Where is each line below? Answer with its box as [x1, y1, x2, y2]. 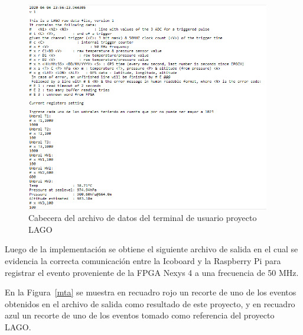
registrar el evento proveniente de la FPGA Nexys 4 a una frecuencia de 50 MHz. [5, 266, 299, 278]
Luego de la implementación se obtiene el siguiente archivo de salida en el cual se [5, 243, 298, 255]
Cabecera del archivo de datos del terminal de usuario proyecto [28, 212, 257, 224]
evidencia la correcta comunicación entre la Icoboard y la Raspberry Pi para [5, 255, 281, 267]
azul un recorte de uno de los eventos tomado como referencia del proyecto [5, 309, 275, 321]
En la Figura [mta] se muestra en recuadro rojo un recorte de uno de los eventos [5, 286, 297, 298]
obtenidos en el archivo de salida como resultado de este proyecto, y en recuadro [5, 297, 295, 310]
